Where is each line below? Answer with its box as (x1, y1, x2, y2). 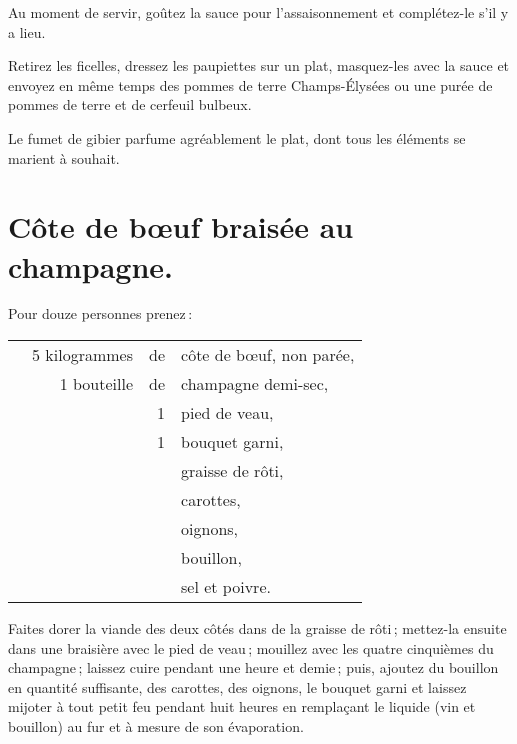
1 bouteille (59, 372, 134, 396)
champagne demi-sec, (181, 372, 329, 396)
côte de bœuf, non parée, (181, 343, 355, 367)
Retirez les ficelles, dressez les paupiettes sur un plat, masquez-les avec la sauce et (8, 55, 510, 76)
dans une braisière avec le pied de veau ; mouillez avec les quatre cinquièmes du (8, 637, 494, 658)
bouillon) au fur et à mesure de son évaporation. (8, 716, 304, 737)
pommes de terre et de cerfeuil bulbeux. (8, 94, 252, 115)
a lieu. (8, 21, 46, 42)
